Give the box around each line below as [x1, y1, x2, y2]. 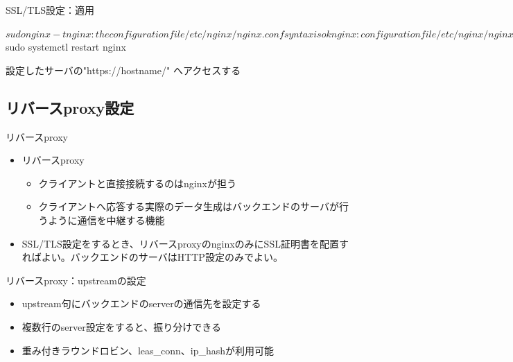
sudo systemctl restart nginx [6, 40, 126, 54]
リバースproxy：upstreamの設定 [6, 273, 146, 287]
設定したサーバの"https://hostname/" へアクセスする [6, 62, 241, 77]
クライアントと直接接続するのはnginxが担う [38, 175, 236, 190]
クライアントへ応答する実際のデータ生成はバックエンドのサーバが [38, 199, 339, 214]
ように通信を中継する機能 [48, 212, 165, 227]
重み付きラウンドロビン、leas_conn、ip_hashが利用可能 [21, 343, 275, 357]
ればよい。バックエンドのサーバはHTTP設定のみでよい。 [21, 250, 283, 264]
